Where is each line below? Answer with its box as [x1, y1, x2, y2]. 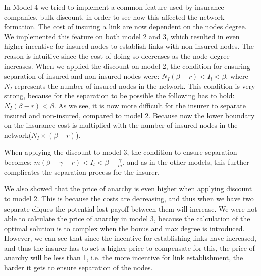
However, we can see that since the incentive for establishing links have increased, [4, 233, 256, 243]
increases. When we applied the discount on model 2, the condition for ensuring [4, 60, 250, 71]
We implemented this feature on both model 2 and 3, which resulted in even [4, 31, 240, 41]
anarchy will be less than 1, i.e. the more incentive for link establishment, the [4, 252, 243, 263]
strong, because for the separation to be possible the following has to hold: [4, 90, 235, 101]
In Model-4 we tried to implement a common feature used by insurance [4, 2, 224, 12]
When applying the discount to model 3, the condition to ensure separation [4, 147, 237, 157]
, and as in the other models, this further [122, 156, 249, 167]
